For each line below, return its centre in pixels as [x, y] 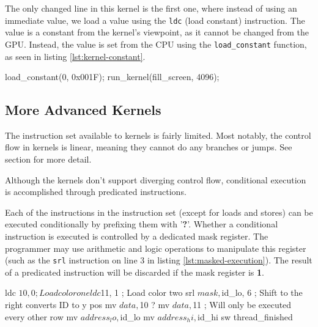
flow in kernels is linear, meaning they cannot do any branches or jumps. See [149, 147]
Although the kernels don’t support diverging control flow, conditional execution [156, 179]
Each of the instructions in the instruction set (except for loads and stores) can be [159, 212]
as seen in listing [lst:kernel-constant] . [75, 56]
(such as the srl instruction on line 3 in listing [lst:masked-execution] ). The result [159, 260]
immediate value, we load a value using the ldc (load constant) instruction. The [155, 20]
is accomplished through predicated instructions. [96, 192]
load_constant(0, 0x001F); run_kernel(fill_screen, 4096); [112, 77]
